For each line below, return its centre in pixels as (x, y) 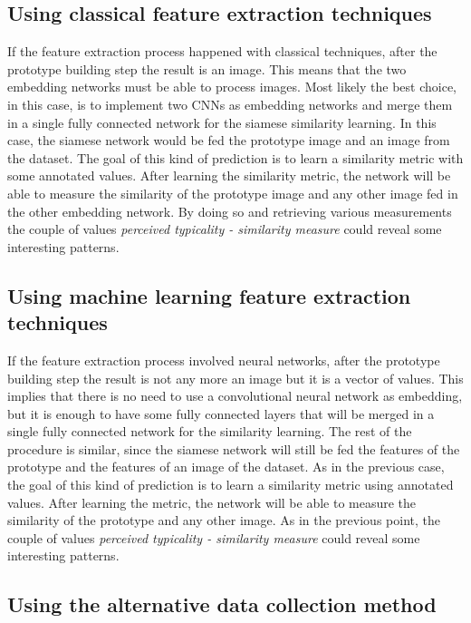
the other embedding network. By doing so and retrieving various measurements (230, 211)
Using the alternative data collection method (222, 604)
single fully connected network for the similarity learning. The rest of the (210, 431)
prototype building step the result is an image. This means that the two (207, 68)
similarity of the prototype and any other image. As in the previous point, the (224, 520)
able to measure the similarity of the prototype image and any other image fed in (233, 193)
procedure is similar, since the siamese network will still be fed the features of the (234, 448)
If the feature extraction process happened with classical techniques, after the (222, 51)
